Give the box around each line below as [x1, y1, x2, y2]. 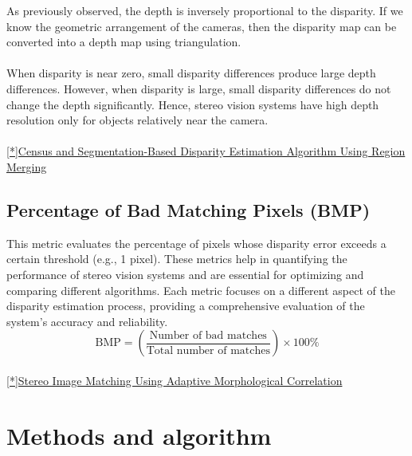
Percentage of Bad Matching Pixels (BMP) [6, 197, 371, 222]
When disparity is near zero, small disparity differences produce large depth [6, 65, 376, 81]
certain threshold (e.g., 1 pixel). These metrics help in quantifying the [6, 250, 347, 267]
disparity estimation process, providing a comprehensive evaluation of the [6, 297, 365, 314]
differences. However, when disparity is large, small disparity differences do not [6, 80, 391, 96]
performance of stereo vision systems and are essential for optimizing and [6, 265, 364, 282]
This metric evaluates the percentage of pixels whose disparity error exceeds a [6, 234, 386, 251]
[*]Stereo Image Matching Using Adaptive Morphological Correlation [6, 371, 343, 388]
